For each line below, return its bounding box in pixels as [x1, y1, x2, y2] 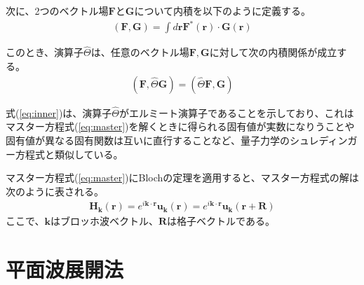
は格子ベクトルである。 [167, 214, 275, 228]
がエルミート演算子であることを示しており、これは [119, 105, 354, 120]
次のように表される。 [6, 183, 104, 198]
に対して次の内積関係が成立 [209, 45, 337, 60]
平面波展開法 [6, 255, 124, 284]
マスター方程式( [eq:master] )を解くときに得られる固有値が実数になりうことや [6, 119, 355, 134]
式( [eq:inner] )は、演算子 [6, 105, 112, 120]
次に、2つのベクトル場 [6, 4, 109, 18]
